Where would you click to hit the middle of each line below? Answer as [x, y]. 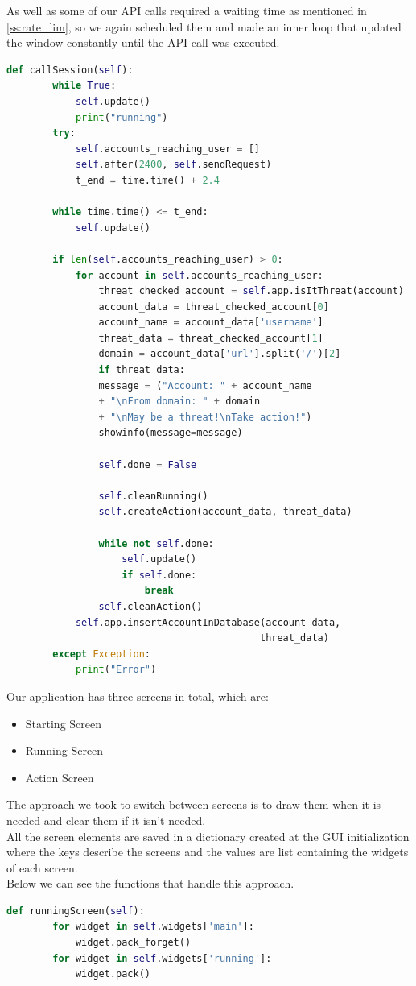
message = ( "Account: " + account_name [205, 385]
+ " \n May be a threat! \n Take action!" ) [205, 417]
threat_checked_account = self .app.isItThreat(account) [251, 291]
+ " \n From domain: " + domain [179, 402]
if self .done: [159, 575]
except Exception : [102, 654]
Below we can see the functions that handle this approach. [150, 883]
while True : [84, 86]
